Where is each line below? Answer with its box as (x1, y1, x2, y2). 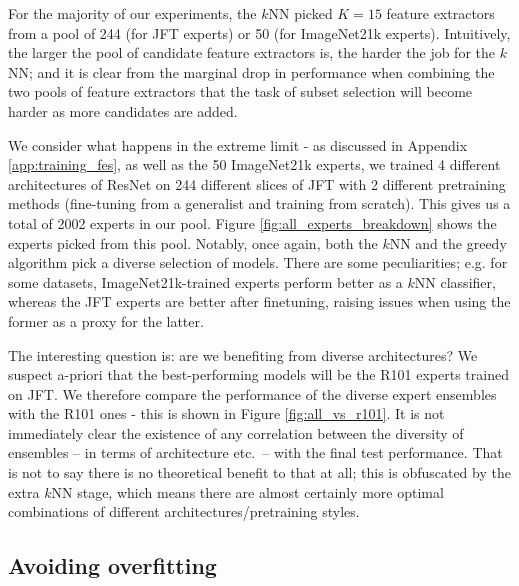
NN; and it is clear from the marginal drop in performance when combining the (8, 61, 495, 82)
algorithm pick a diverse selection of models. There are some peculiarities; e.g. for (8, 252, 508, 273)
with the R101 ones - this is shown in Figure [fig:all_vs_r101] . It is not (8, 403, 445, 424)
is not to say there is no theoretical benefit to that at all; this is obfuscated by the (8, 462, 511, 483)
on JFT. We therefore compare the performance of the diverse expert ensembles (8, 383, 497, 404)
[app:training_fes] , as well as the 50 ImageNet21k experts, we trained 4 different (8, 154, 501, 175)
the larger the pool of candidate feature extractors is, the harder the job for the (8, 42, 495, 63)
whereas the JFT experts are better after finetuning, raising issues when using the (8, 291, 511, 312)
